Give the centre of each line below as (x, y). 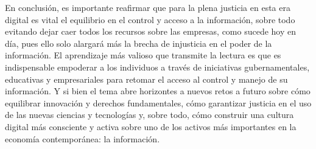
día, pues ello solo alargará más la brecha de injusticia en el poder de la (139, 43)
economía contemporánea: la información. (83, 138)
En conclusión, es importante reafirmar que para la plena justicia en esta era (148, 7)
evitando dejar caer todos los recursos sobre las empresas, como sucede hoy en (151, 31)
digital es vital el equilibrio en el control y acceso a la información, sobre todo (150, 19)
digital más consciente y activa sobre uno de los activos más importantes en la (151, 126)
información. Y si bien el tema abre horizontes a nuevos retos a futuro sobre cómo (158, 91)
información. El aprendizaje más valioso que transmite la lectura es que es (143, 55)
